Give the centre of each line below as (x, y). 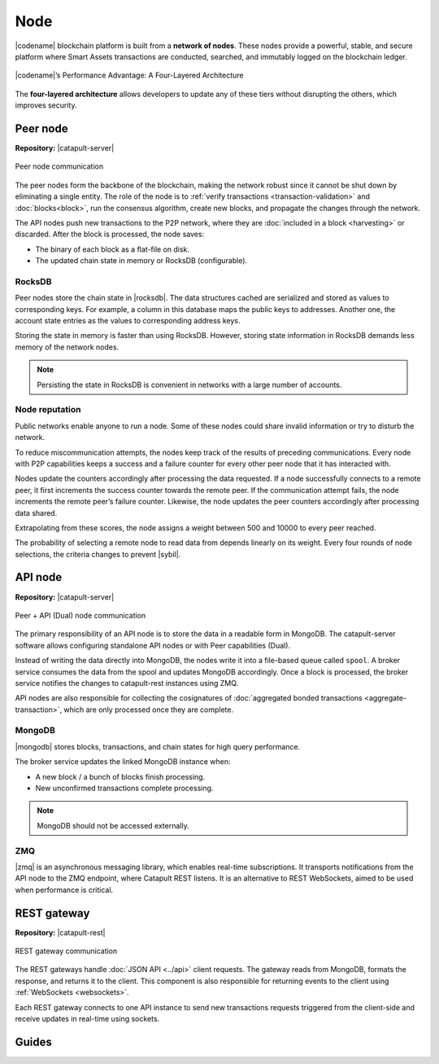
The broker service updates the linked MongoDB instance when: (123, 762)
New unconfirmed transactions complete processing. (124, 788)
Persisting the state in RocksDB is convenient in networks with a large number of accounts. (189, 385)
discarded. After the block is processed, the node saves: (110, 234)
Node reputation (48, 410)
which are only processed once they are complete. (149, 710)
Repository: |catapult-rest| (60, 932)
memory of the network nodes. (67, 347)
